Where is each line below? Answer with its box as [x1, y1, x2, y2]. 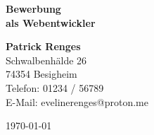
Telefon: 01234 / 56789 [6, 80, 104, 95]
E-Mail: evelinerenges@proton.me [6, 94, 148, 109]
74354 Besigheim [6, 66, 77, 81]
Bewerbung [6, 1, 61, 16]
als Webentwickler [6, 15, 96, 30]
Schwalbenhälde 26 [6, 52, 87, 67]
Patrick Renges [6, 39, 81, 54]
